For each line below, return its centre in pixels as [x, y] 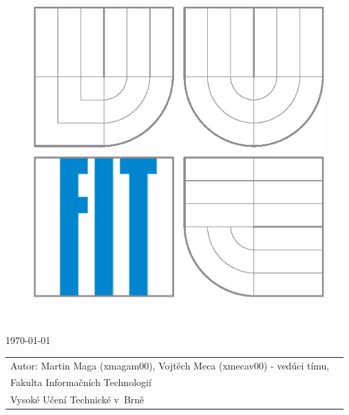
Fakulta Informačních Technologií [81, 382]
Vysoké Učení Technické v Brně [77, 399]
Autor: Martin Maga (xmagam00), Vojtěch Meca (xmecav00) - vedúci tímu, [170, 365]
